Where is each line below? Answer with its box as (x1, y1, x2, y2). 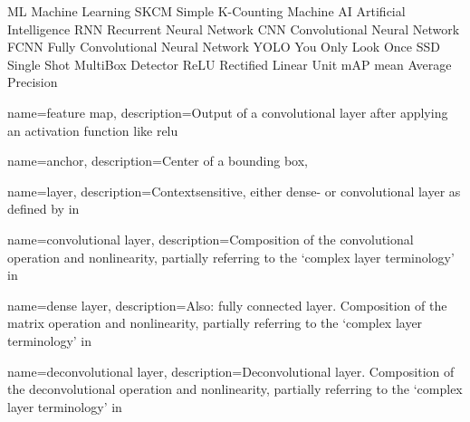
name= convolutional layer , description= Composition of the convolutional (7, 229, 414, 248)
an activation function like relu (7, 120, 178, 139)
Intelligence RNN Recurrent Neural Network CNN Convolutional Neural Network (7, 19, 460, 38)
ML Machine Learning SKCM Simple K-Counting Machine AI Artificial (7, 2, 406, 20)
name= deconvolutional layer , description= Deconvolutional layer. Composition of (7, 361, 455, 380)
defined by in (7, 199, 80, 218)
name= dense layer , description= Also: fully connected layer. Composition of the (7, 295, 447, 314)
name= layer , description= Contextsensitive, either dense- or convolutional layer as (7, 181, 461, 200)
